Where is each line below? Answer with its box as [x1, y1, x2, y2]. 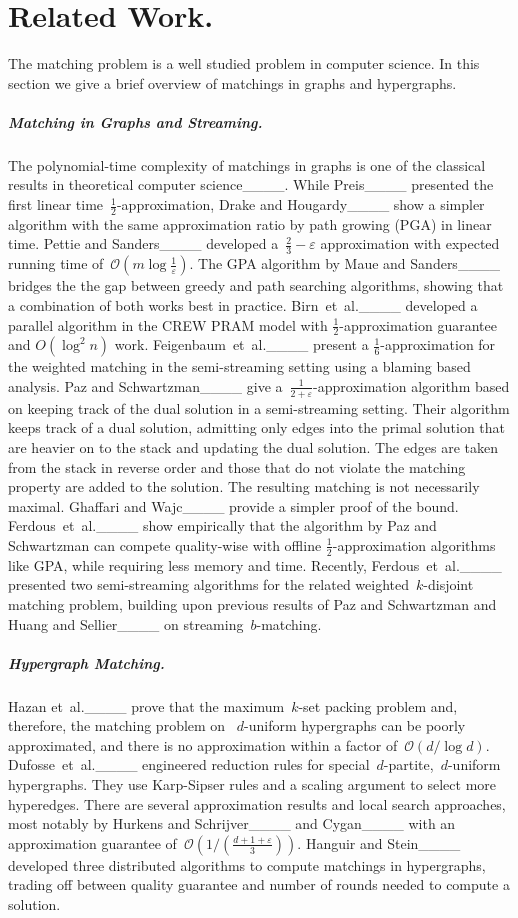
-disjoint [423, 574, 474, 595]
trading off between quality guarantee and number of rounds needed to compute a [8, 874, 510, 895]
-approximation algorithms [332, 534, 496, 555]
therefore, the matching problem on [8, 715, 226, 736]
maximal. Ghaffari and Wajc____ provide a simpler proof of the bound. [8, 495, 459, 516]
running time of [8, 253, 104, 274]
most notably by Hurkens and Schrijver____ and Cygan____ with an [8, 813, 456, 834]
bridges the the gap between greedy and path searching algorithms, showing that [8, 275, 504, 296]
